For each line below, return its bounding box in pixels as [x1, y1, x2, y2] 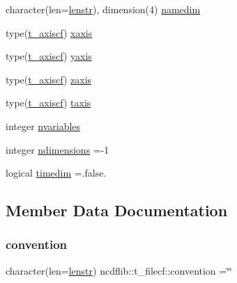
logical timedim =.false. [6, 165, 107, 180]
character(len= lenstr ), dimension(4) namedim [6, 2, 201, 16]
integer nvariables [6, 118, 81, 133]
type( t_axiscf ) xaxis [6, 25, 93, 40]
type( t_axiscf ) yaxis [6, 49, 92, 63]
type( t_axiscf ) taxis [6, 95, 91, 110]
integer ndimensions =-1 [6, 142, 109, 156]
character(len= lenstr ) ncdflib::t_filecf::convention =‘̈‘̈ [6, 263, 232, 277]
